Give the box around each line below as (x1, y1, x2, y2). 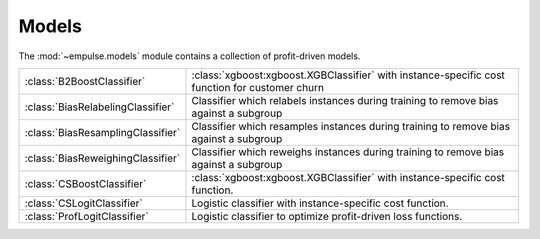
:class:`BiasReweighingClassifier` (24, 151, 180, 165)
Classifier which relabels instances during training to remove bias (191, 93, 499, 107)
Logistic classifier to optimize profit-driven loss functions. (191, 209, 463, 223)
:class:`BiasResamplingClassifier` (24, 125, 181, 139)
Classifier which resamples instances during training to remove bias (191, 119, 510, 133)
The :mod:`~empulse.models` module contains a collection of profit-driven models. (18, 50, 361, 62)
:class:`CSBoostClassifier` (24, 176, 147, 190)
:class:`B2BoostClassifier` (24, 74, 146, 88)
